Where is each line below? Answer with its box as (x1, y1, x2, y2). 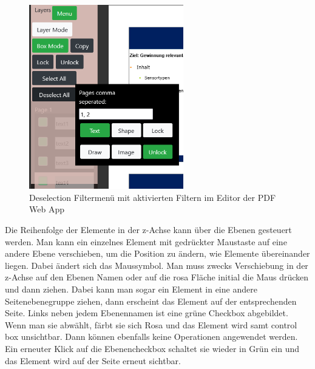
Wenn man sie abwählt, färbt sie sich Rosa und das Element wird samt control (5, 318, 297, 331)
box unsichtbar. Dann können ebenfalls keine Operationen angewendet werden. (5, 330, 298, 343)
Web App (29, 203, 64, 215)
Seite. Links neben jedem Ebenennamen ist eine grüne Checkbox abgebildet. (5, 306, 288, 319)
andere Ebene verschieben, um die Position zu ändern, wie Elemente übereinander (5, 247, 310, 260)
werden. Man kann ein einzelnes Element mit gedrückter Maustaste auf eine (5, 235, 287, 248)
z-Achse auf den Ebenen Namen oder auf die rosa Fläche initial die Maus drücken (5, 271, 309, 283)
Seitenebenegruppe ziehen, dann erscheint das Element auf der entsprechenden (5, 294, 297, 307)
